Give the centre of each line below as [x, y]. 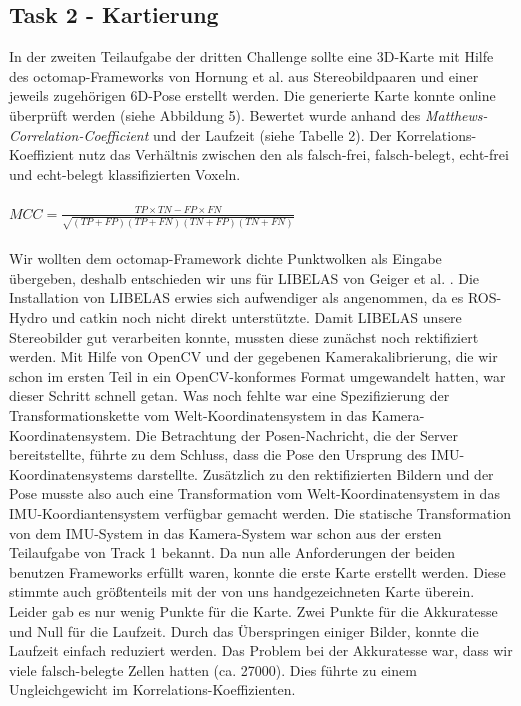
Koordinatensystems [71, 473]
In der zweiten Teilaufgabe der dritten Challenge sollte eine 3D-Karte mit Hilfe [251, 56]
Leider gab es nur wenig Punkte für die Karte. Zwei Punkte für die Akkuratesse [253, 610]
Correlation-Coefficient [79, 134]
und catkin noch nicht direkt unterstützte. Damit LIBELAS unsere [256, 317]
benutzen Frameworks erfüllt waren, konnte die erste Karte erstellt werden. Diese [257, 571]
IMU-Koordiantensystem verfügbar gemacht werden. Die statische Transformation [260, 512]
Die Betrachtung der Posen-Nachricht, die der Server [297, 434]
